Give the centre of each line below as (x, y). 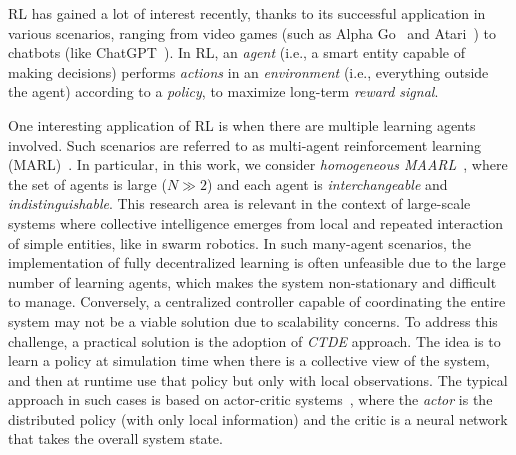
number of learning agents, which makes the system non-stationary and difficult (252, 281)
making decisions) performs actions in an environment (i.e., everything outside (248, 71)
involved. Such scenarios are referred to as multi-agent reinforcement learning (245, 144)
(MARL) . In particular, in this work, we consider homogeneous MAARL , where (258, 164)
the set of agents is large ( (87, 183)
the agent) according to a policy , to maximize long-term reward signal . (223, 91)
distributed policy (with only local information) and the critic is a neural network (258, 418)
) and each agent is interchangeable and (327, 183)
